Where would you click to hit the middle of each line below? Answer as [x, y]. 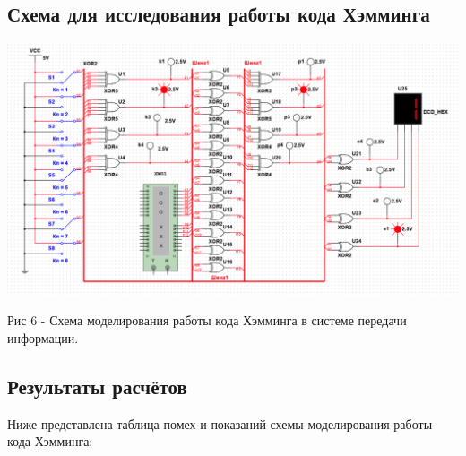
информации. [43, 337]
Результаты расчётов [97, 386]
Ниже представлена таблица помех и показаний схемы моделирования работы [220, 423]
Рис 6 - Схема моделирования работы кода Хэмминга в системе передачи [207, 320]
